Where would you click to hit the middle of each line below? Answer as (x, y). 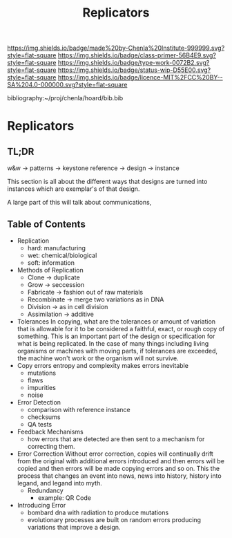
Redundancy (45, 490)
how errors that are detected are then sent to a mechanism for (116, 439)
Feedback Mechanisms (50, 432)
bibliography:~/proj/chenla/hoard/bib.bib (65, 98)
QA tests (40, 424)
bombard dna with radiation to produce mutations (98, 512)
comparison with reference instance (79, 410)
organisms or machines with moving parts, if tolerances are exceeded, (117, 351)
